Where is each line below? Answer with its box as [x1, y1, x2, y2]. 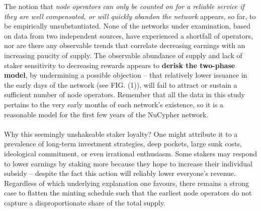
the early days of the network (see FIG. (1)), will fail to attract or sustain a [4, 79, 237, 90]
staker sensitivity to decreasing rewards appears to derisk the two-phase [4, 60, 235, 70]
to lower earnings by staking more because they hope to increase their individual [4, 158, 253, 168]
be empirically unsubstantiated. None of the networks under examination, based [4, 21, 251, 31]
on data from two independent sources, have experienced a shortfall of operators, [4, 30, 253, 41]
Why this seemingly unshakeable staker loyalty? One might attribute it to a [4, 128, 238, 139]
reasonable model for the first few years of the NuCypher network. [4, 109, 209, 119]
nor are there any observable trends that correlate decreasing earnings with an [4, 40, 245, 51]
